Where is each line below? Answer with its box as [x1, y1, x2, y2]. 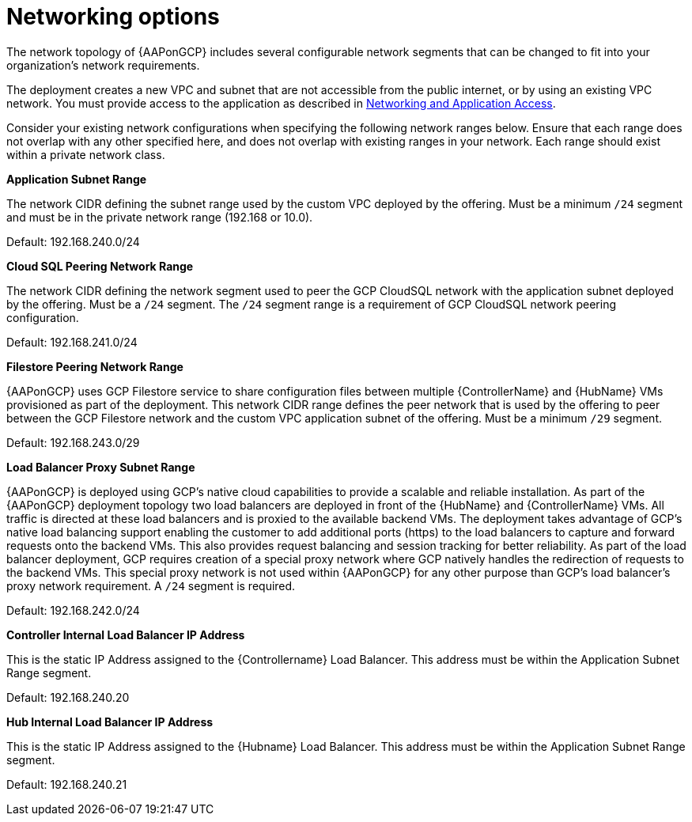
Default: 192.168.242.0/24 [6, 603, 140, 617]
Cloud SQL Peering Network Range [6, 259, 194, 273]
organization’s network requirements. [6, 58, 200, 72]
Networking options [6, 3, 220, 30]
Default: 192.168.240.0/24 [6, 234, 140, 248]
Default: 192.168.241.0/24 [6, 335, 138, 349]
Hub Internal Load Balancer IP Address [6, 714, 214, 729]
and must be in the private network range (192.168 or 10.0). [6, 210, 313, 224]
